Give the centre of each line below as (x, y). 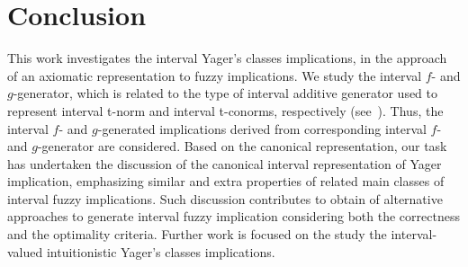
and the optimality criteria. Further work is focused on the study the (197, 234)
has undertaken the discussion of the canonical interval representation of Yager (225, 163)
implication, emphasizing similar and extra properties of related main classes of (226, 181)
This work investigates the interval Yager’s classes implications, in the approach (227, 58)
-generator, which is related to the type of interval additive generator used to (225, 93)
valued (25, 251)
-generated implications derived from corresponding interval (262, 128)
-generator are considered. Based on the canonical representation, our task (242, 146)
